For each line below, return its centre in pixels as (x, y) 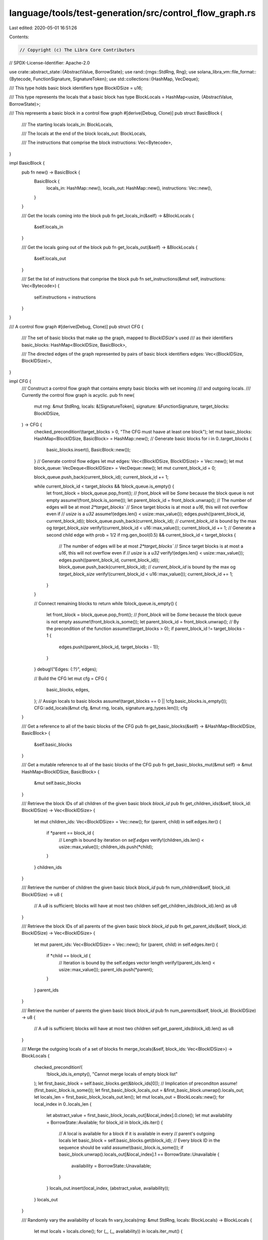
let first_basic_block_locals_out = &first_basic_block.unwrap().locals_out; (169, 1090)
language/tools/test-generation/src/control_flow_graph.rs (133, 13)
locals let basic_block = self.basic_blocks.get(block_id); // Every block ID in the (139, 1140)
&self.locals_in (49, 227)
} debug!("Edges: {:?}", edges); (66, 669)
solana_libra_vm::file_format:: (227, 72)
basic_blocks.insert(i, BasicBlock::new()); (89, 450)
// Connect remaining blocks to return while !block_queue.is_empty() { (105, 603)
